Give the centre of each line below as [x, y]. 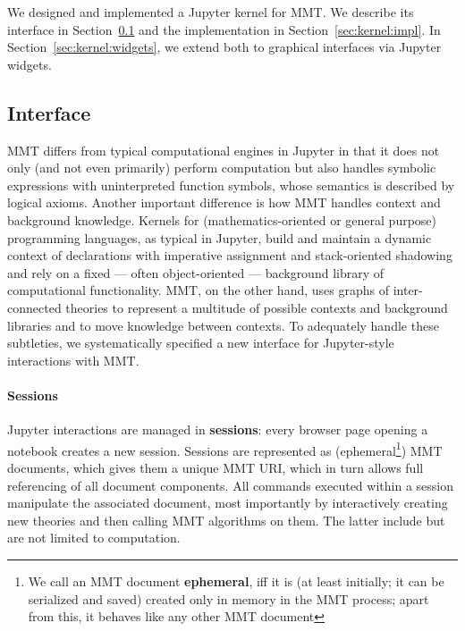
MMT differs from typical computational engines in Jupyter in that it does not [224, 150]
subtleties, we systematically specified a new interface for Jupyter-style [201, 343]
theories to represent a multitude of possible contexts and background [257, 307]
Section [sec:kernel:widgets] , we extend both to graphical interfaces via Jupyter [224, 47]
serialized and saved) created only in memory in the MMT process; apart [228, 598]
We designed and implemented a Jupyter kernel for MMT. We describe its [211, 12]
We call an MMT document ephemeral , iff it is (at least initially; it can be [236, 581]
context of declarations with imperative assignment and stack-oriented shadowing [230, 255]
